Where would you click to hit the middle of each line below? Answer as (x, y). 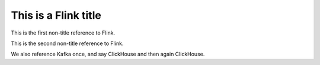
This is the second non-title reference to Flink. (67, 43)
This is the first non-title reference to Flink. (63, 33)
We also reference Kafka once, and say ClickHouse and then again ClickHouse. (108, 54)
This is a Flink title (56, 15)
